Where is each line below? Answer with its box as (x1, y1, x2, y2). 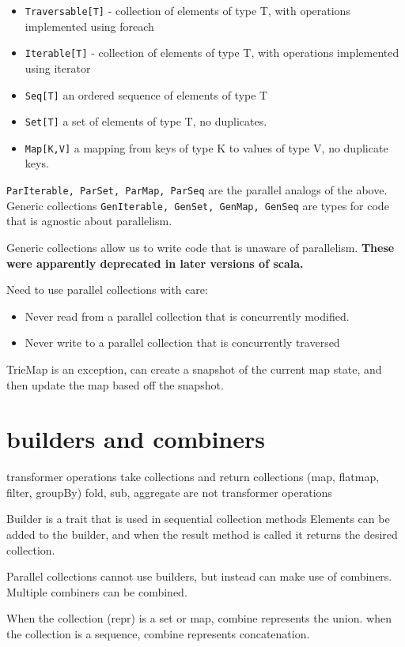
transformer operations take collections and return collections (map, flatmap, (6, 468, 380, 485)
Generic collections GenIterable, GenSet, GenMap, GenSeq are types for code (6, 197, 389, 213)
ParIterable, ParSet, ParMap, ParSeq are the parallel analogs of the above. (6, 182, 388, 198)
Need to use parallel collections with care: (6, 281, 208, 298)
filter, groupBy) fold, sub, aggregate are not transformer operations (6, 483, 332, 500)
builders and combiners (6, 423, 265, 455)
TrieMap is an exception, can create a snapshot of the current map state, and (6, 360, 382, 377)
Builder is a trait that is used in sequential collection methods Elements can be (6, 510, 390, 527)
